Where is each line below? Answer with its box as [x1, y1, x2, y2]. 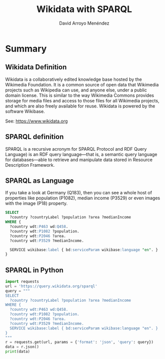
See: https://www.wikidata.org [5, 118, 68, 124]
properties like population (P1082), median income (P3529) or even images [5, 195, 160, 201]
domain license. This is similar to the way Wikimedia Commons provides [5, 92, 154, 98]
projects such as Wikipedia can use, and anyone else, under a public [5, 87, 147, 93]
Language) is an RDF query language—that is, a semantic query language [5, 151, 157, 157]
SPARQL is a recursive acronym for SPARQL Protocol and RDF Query [5, 146, 147, 152]
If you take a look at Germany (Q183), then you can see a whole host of [5, 190, 152, 196]
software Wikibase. [5, 108, 45, 114]
